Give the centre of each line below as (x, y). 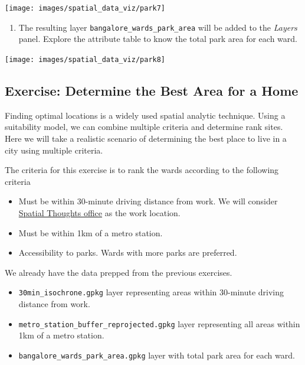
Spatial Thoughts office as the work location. (99, 212)
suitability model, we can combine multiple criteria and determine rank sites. (144, 127)
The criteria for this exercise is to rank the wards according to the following (142, 170)
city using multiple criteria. (54, 150)
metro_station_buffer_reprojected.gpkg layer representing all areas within (159, 323)
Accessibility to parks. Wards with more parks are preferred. (128, 252)
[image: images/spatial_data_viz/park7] (85, 8)
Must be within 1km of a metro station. (91, 232)
